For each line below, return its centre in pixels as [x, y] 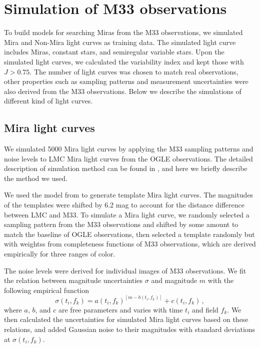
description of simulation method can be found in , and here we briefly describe [126, 168]
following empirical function [47, 290]
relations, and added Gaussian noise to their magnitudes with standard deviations [130, 329]
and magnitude [174, 280]
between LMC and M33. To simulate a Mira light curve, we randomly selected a [127, 214]
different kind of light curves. [48, 101]
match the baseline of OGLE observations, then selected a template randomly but [129, 234]
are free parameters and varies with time [120, 309]
